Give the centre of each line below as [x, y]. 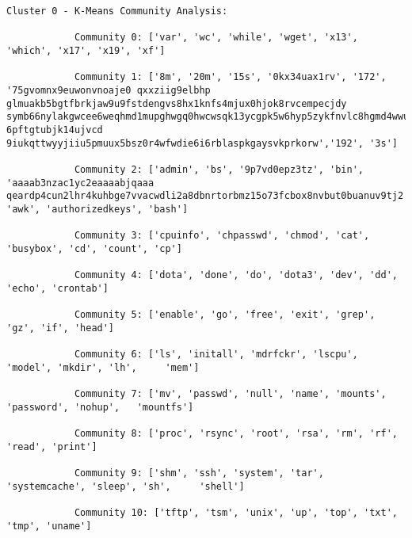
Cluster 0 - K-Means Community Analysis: [117, 11]
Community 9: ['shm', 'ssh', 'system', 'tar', [199, 473]
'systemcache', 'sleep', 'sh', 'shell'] [126, 486]
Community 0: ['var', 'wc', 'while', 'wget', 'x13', [216, 38]
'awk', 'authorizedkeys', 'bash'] [97, 209]
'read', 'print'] [52, 446]
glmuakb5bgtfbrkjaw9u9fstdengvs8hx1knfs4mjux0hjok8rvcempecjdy [177, 103]
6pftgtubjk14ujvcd [55, 130]
